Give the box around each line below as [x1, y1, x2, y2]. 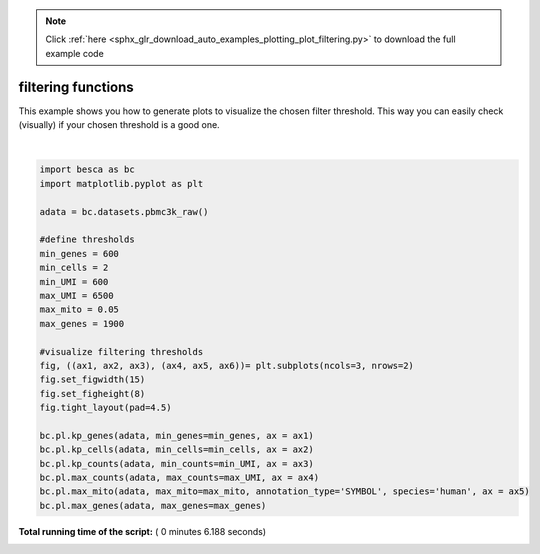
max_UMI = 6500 [39, 290, 114, 301]
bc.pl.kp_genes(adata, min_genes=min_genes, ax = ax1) [39, 430, 314, 441]
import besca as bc [39, 164, 135, 175]
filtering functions [18, 78, 134, 95]
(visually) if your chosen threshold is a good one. [18, 119, 220, 131]
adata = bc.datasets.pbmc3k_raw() [39, 206, 209, 217]
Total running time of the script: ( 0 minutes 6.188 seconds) [18, 525, 267, 537]
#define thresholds [39, 234, 135, 245]
